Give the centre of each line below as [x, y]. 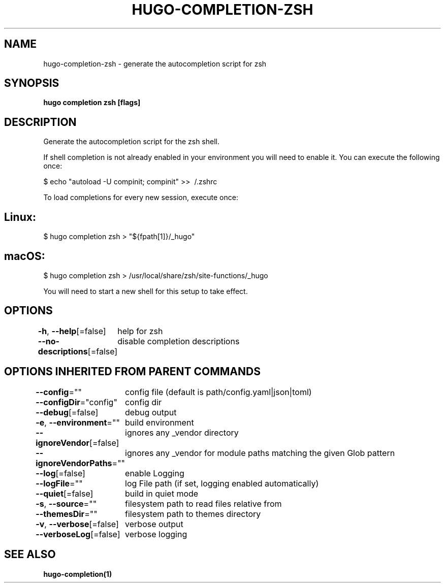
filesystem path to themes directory [193, 514]
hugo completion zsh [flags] [92, 103]
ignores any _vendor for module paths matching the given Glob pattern [260, 453]
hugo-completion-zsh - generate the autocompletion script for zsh [155, 63]
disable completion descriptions [179, 341]
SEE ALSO [30, 555]
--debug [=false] [67, 412]
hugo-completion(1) [78, 574]
